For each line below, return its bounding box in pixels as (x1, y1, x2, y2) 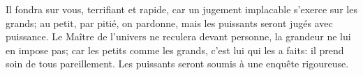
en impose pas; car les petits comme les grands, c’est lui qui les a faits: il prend (6, 42, 344, 57)
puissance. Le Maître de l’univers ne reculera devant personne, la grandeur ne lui (6, 29, 351, 44)
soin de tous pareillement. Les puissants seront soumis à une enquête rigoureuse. (6, 56, 349, 71)
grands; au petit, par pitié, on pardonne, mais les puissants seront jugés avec (6, 15, 333, 30)
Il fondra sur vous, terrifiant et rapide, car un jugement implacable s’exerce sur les (6, 2, 357, 16)
